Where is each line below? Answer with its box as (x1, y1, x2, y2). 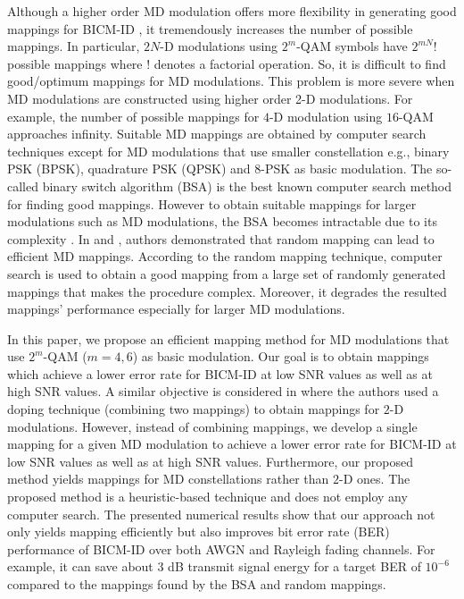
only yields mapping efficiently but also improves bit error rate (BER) (7, 522, 390, 541)
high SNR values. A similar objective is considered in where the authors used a (7, 382, 439, 401)
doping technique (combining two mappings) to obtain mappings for (7, 400, 380, 418)
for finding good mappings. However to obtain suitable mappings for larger (7, 194, 417, 213)
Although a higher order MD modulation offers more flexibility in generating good (7, 2, 457, 20)
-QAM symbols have (296, 37, 408, 55)
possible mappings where (7, 54, 143, 72)
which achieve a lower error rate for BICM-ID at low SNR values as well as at (7, 364, 433, 383)
